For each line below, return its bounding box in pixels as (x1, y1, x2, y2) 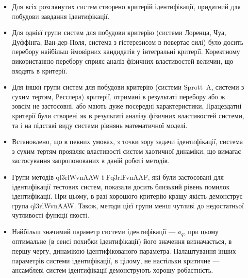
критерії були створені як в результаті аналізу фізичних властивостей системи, (12, 110, 244, 120)
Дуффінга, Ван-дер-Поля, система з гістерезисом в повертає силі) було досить (12, 37, 244, 47)
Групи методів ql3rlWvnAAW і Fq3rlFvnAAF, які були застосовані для (12, 171, 224, 182)
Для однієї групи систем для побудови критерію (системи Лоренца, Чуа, (12, 27, 226, 37)
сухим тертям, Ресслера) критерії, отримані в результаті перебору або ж (12, 91, 225, 101)
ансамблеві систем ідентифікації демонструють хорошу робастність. (12, 265, 213, 275)
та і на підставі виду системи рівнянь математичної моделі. (12, 120, 188, 130)
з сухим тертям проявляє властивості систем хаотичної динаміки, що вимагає (12, 146, 241, 156)
